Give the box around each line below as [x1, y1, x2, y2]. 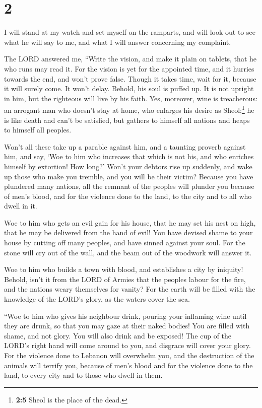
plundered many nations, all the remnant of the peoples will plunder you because [4, 181, 254, 191]
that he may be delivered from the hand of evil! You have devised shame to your [4, 227, 253, 238]
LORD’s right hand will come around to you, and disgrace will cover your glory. [4, 340, 251, 351]
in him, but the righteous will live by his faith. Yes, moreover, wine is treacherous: [4, 93, 258, 103]
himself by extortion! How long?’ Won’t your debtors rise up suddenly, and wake [4, 161, 252, 171]
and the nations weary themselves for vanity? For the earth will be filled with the [4, 284, 255, 294]
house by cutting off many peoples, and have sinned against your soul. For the [4, 237, 245, 248]
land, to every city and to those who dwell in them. [4, 370, 163, 380]
